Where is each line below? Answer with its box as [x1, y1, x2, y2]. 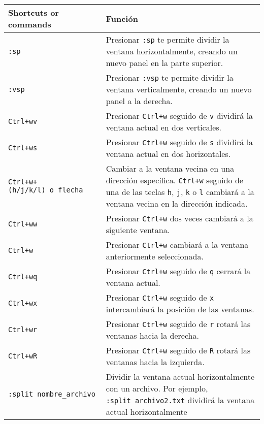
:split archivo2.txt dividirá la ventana [106, 394, 255, 406]
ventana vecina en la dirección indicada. [106, 198, 248, 209]
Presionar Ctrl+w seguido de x [106, 291, 214, 303]
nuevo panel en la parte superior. [106, 57, 223, 69]
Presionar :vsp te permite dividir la [106, 72, 234, 83]
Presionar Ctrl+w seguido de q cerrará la [106, 265, 251, 277]
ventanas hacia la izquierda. [106, 356, 205, 368]
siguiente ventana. [106, 224, 170, 236]
